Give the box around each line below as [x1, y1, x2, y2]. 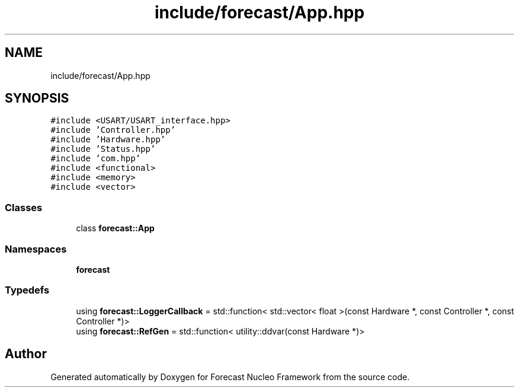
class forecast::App [76, 223, 155, 234]
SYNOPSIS [5, 91, 69, 106]
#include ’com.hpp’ [50, 154, 141, 164]
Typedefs [5, 284, 50, 297]
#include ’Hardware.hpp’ [50, 135, 166, 145]
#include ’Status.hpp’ [50, 144, 156, 154]
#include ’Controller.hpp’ [50, 125, 176, 135]
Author [5, 346, 47, 362]
